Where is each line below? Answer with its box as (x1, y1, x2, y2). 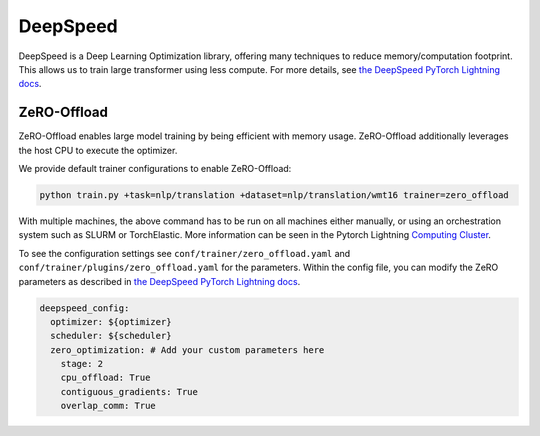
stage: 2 (60, 358, 104, 370)
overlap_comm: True (60, 400, 157, 412)
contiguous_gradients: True (60, 386, 199, 397)
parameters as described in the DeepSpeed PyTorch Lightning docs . (18, 275, 301, 287)
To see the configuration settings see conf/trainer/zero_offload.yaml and (18, 247, 351, 259)
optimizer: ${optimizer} (50, 316, 172, 327)
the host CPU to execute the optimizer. (18, 144, 178, 156)
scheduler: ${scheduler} (50, 330, 172, 342)
